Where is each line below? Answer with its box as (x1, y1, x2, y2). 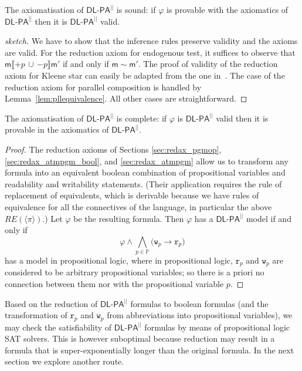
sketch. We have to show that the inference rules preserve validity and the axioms (5, 35, 298, 47)
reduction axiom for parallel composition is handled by (5, 80, 202, 93)
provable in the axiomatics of (5, 123, 109, 136)
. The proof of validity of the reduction (138, 58, 278, 70)
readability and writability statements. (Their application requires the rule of (5, 177, 282, 190)
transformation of (5, 309, 67, 321)
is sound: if (116, 4, 156, 15)
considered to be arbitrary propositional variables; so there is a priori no (5, 266, 264, 278)
